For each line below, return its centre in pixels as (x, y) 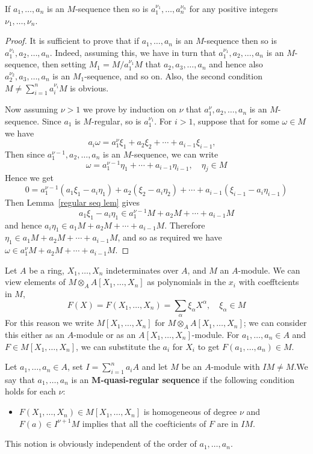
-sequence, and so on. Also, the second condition (173, 75)
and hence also (236, 64)
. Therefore (185, 225)
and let (155, 367)
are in (228, 423)
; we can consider (275, 323)
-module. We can (269, 270)
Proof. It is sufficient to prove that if (72, 41)
